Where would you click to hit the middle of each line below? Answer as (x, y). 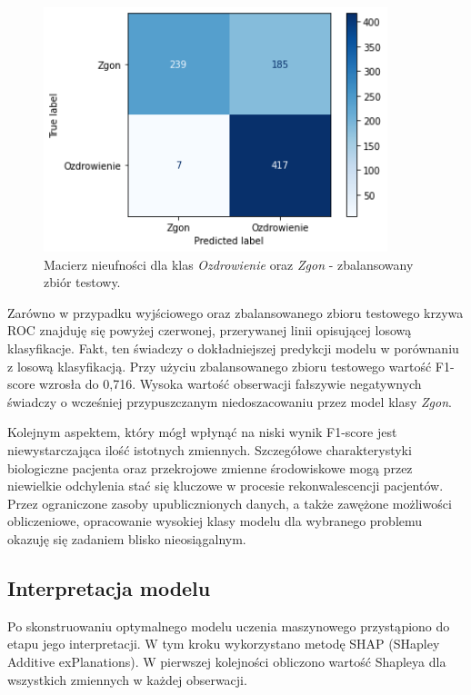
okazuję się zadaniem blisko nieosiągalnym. (127, 538)
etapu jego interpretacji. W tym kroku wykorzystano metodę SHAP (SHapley (224, 644)
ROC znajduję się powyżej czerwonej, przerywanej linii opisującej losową (210, 330)
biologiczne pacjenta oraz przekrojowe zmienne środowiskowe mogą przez (210, 467)
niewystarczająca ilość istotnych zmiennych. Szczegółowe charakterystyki (210, 450)
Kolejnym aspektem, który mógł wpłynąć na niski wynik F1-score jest (202, 432)
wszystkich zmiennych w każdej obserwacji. (127, 679)
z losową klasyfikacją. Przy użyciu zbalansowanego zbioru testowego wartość (220, 366)
